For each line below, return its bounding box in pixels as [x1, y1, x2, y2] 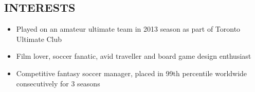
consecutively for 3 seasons [16, 78, 100, 88]
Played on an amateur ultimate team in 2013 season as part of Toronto [16, 24, 241, 34]
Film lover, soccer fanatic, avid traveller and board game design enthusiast [16, 51, 251, 61]
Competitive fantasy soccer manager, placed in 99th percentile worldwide [16, 67, 247, 78]
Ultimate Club [16, 33, 62, 44]
